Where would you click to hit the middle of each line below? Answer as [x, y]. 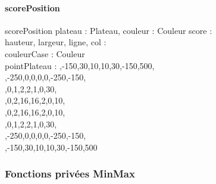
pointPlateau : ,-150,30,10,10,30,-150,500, [80, 65]
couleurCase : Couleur [45, 53]
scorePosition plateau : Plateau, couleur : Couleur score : [109, 30]
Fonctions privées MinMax [70, 174]
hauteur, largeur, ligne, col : [56, 42]
